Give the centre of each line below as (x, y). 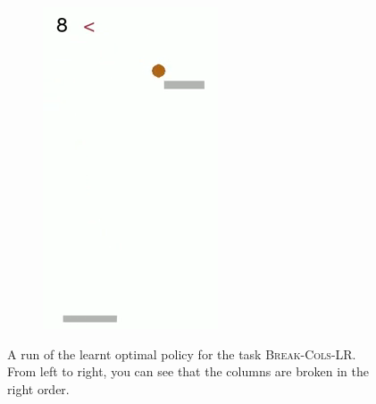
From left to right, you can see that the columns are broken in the (188, 371)
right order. (38, 388)
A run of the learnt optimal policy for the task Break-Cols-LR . (182, 353)
